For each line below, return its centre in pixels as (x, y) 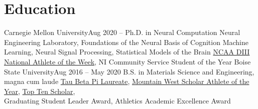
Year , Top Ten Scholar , (40, 91)
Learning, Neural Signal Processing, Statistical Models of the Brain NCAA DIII (127, 52)
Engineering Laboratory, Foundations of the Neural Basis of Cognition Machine (126, 42)
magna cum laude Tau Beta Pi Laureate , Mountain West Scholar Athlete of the (127, 81)
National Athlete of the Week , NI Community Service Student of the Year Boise (127, 61)
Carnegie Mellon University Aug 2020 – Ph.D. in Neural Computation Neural (122, 32)
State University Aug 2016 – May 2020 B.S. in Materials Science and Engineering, (129, 71)
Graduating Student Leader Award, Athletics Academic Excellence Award (117, 101)
